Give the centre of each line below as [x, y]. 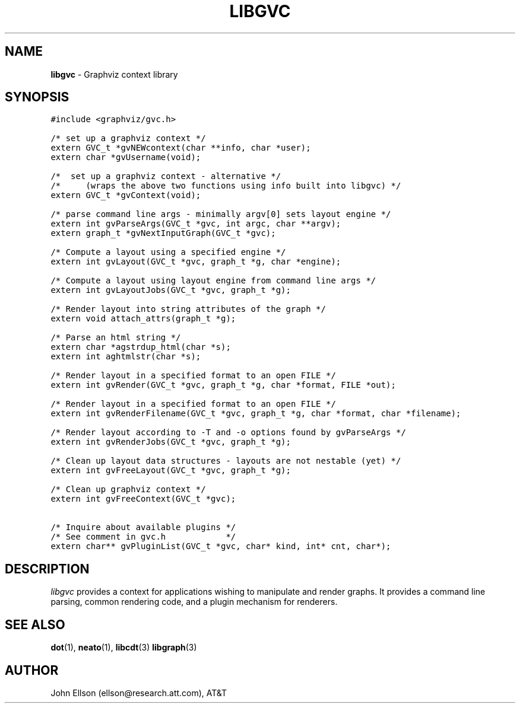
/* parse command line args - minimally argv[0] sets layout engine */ [221, 214]
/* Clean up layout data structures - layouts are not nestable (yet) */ [226, 461]
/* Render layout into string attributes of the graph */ [188, 309]
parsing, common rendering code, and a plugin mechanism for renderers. [194, 602]
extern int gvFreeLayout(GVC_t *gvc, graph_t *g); [171, 471]
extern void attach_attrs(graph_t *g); [143, 319]
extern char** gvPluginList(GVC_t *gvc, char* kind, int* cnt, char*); [221, 546]
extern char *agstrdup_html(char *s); [141, 347]
